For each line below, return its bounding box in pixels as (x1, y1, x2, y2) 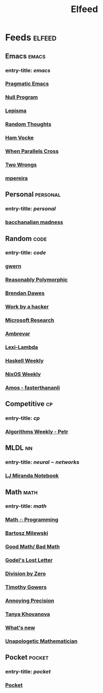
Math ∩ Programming (5, 516, 59, 523)
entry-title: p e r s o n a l (5, 205, 56, 212)
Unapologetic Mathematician (5, 637, 78, 644)
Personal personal (5, 190, 61, 199)
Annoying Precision (5, 597, 54, 604)
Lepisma (5, 107, 27, 114)
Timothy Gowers (5, 583, 47, 590)
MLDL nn (5, 444, 33, 452)
